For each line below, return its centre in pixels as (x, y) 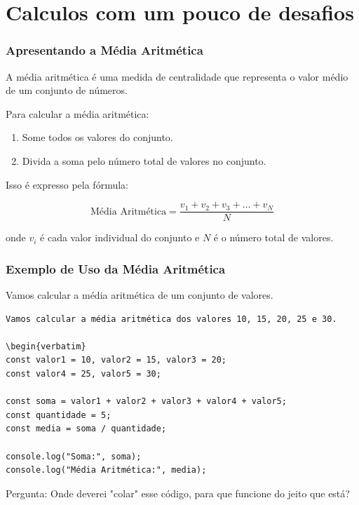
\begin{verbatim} (46, 346)
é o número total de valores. (273, 237)
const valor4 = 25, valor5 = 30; (83, 374)
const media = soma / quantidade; (86, 429)
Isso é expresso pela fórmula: (67, 184)
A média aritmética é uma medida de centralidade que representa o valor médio (177, 76)
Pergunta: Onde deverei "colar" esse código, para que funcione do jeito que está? (178, 493)
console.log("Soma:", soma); (74, 456)
